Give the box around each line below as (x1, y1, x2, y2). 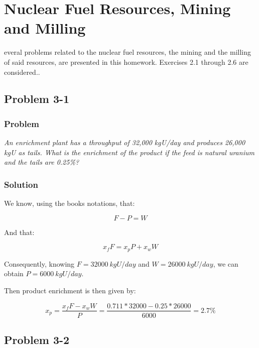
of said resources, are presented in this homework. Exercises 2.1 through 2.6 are (4, 56, 248, 67)
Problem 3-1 (4, 91, 70, 106)
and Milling (4, 18, 86, 38)
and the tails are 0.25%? (4, 157, 79, 167)
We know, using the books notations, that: (4, 198, 135, 208)
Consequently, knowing (4, 258, 75, 269)
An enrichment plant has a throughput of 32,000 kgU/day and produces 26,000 (4, 137, 245, 148)
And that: (4, 226, 35, 237)
